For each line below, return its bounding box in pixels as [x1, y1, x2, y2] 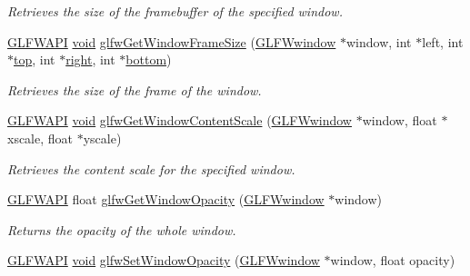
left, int [422, 32, 464, 51]
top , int [14, 50, 55, 69]
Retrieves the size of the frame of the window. [7, 80, 262, 99]
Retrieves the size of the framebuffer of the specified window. [7, 2, 343, 20]
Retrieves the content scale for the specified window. [7, 159, 295, 178]
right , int [65, 50, 115, 69]
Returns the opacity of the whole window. [7, 220, 236, 239]
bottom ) [125, 50, 172, 69]
